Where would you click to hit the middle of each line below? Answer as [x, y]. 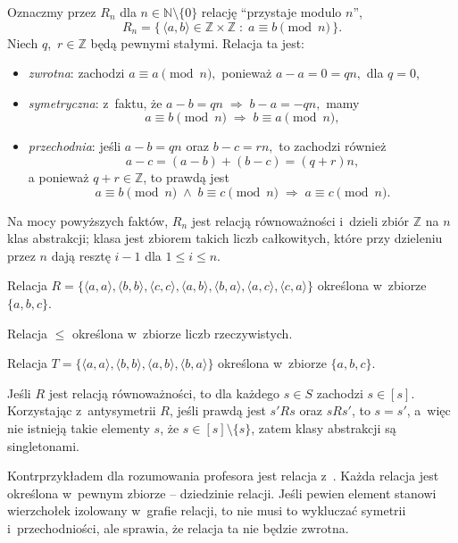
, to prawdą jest [186, 176]
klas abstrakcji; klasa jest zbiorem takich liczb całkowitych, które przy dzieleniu [225, 238]
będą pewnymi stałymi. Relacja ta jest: [198, 42]
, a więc [429, 410]
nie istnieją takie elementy [79, 427]
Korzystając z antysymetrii [82, 410]
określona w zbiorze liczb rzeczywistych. [182, 333]
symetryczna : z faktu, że [95, 102]
